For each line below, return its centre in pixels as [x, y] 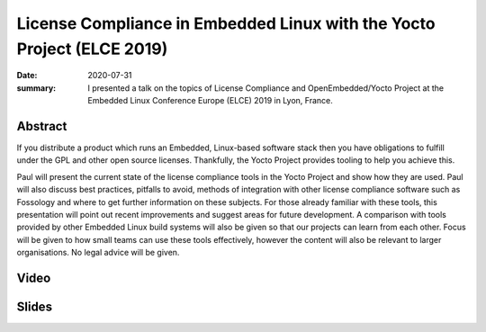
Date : [27, 76]
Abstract [42, 126]
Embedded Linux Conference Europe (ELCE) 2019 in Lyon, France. [210, 101]
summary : [36, 88]
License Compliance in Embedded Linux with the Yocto [226, 23]
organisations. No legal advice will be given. [98, 253]
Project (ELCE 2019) [92, 49]
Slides [35, 306]
